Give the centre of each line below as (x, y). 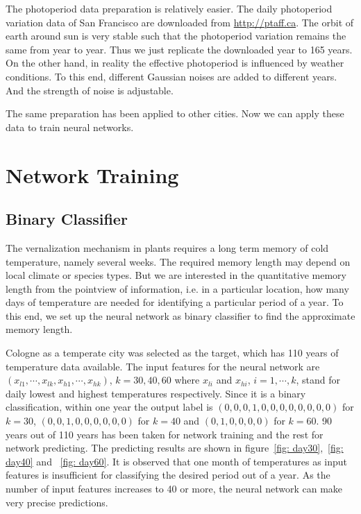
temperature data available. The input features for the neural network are (163, 366)
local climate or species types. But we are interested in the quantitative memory (176, 275)
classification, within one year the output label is (109, 407)
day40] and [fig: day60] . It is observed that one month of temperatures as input (177, 461)
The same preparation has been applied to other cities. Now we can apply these (175, 113)
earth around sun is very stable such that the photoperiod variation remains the (176, 36)
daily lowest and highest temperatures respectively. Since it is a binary (156, 393)
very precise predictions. (57, 502)
